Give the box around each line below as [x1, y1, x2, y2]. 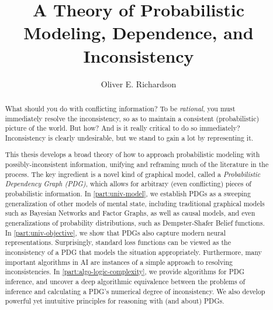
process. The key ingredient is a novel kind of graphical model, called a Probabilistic [5, 169, 261, 179]
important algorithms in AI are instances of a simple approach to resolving [5, 257, 233, 267]
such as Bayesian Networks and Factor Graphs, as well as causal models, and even [5, 208, 255, 218]
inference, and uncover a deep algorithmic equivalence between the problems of [5, 276, 246, 286]
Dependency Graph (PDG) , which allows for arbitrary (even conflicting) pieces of [5, 179, 252, 189]
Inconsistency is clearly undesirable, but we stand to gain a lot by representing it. [5, 132, 254, 142]
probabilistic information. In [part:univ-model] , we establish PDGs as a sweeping [5, 189, 251, 199]
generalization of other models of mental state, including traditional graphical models [5, 198, 265, 208]
